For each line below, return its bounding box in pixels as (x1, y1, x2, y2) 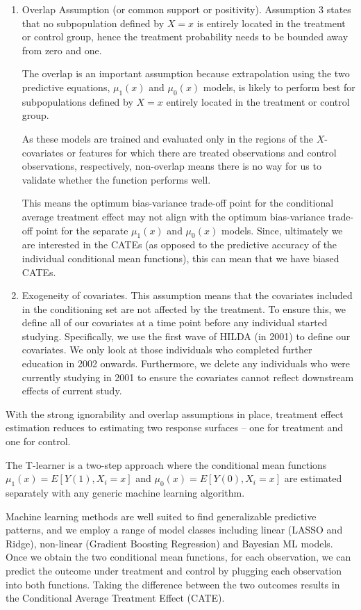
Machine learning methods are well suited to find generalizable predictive (6, 508, 317, 523)
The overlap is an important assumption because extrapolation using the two (22, 66, 350, 81)
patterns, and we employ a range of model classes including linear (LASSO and (6, 522, 343, 537)
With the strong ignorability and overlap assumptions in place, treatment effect (6, 406, 344, 421)
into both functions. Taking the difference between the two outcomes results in (6, 577, 340, 591)
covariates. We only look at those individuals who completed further (22, 342, 312, 357)
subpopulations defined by (22, 94, 133, 109)
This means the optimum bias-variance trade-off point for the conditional (22, 195, 334, 210)
